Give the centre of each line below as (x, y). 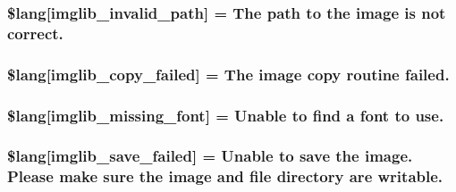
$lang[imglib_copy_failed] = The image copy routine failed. (228, 74)
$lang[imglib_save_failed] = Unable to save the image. (210, 156)
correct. (35, 33)
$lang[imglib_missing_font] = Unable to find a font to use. (226, 115)
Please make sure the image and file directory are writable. (225, 176)
